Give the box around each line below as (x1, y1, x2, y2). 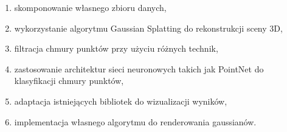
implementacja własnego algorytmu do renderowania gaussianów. (14, 115, 257, 128)
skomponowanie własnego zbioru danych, (14, 1, 167, 13)
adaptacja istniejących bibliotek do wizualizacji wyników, (14, 94, 227, 107)
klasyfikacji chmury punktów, (14, 74, 124, 87)
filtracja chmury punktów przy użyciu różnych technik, (14, 42, 218, 55)
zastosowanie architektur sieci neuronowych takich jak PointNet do (14, 62, 264, 75)
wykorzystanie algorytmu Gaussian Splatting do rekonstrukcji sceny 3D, (14, 21, 283, 34)
